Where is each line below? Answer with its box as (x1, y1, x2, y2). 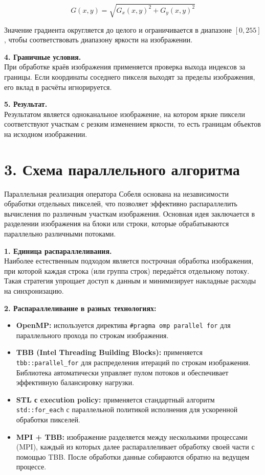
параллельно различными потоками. (4, 228, 116, 239)
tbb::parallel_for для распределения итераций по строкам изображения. (16, 357, 251, 367)
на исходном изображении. (4, 128, 87, 139)
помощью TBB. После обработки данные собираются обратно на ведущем (16, 451, 250, 462)
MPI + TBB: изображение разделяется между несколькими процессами (16, 431, 248, 442)
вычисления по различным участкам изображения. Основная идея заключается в (4, 208, 255, 219)
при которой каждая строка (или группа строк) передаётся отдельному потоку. (4, 265, 250, 276)
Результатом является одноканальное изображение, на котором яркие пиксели (4, 108, 245, 119)
